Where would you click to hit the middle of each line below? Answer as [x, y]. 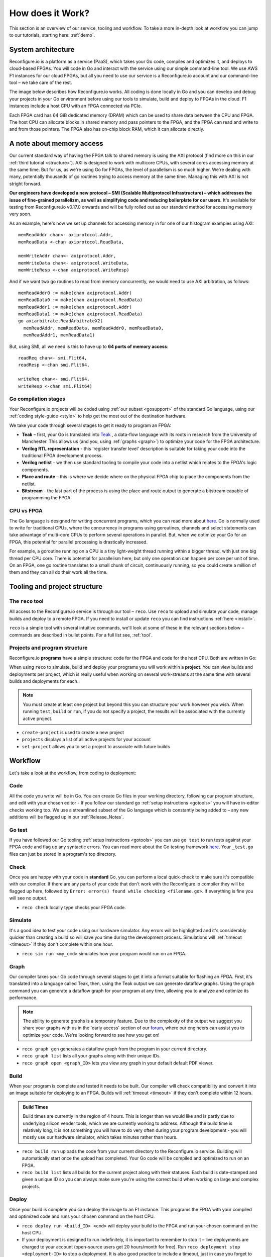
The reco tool [26, 601]
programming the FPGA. [47, 498]
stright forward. [25, 184]
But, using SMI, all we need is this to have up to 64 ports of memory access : [89, 346]
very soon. [20, 214]
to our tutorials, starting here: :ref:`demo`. [52, 35]
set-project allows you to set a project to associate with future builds [96, 746]
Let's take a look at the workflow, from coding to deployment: [73, 773]
